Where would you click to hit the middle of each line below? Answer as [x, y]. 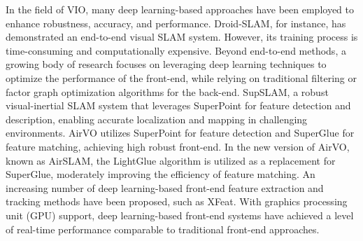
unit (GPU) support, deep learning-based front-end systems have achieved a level [180, 215]
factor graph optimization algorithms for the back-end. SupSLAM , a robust [167, 91]
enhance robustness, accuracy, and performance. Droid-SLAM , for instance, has [176, 23]
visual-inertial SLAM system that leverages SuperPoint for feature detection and [178, 105]
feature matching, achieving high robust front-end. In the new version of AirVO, [178, 146]
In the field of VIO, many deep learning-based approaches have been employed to [180, 9]
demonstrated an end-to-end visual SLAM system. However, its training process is [182, 37]
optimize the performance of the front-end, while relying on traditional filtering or [181, 77]
